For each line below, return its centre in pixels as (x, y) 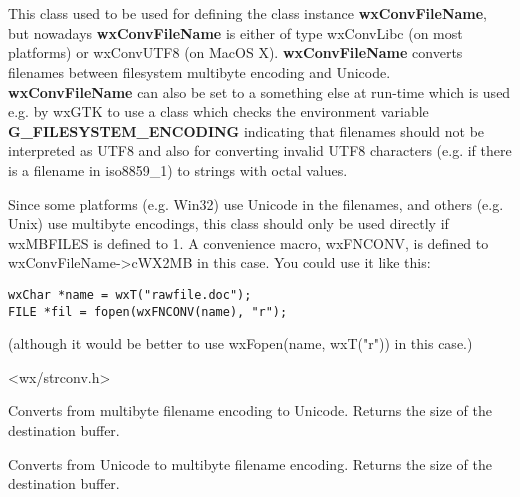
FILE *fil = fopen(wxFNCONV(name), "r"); (148, 311)
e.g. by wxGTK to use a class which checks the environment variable (218, 111)
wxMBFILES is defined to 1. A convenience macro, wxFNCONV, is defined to (248, 242)
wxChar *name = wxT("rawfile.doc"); (130, 294)
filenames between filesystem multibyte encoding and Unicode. (199, 71)
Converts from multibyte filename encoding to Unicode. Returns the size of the (250, 410)
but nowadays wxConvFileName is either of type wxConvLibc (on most (235, 32)
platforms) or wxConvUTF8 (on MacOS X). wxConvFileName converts (235, 52)
